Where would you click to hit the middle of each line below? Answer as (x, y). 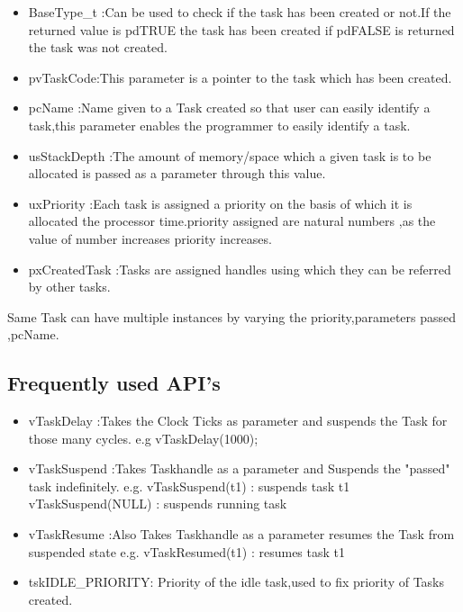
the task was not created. (98, 47)
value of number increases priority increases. (150, 238)
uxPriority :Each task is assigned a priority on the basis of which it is (220, 203)
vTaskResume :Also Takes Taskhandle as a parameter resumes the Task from (241, 534)
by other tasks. (69, 287)
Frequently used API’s (114, 383)
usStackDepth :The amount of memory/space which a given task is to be (230, 155)
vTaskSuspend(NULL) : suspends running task (158, 504)
